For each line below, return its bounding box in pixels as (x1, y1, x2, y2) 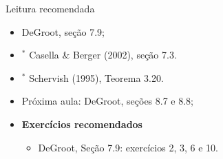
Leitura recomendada (6, 1, 95, 15)
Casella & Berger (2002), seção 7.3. (29, 47, 177, 62)
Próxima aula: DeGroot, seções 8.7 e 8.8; (21, 94, 193, 108)
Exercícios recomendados (21, 116, 142, 131)
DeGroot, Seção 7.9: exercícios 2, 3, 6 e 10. (38, 140, 218, 154)
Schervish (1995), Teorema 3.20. (29, 70, 164, 85)
